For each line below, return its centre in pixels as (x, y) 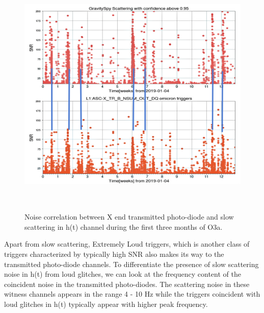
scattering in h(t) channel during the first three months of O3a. (124, 226)
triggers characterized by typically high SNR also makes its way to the (114, 254)
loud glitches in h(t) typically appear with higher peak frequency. (106, 304)
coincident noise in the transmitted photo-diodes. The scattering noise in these (127, 284)
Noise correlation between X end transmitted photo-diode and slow (129, 217)
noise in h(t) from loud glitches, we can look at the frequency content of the (123, 274)
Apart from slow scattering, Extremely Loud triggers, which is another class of (127, 244)
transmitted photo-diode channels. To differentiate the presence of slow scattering (131, 264)
